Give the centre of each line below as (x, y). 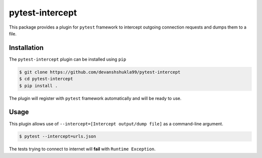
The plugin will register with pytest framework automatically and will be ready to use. (95, 98)
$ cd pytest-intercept (46, 79)
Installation (26, 48)
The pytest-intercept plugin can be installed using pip (67, 59)
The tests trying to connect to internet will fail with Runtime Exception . (82, 149)
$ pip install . (39, 86)
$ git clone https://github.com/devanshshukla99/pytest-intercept (100, 72)
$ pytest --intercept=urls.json (58, 136)
